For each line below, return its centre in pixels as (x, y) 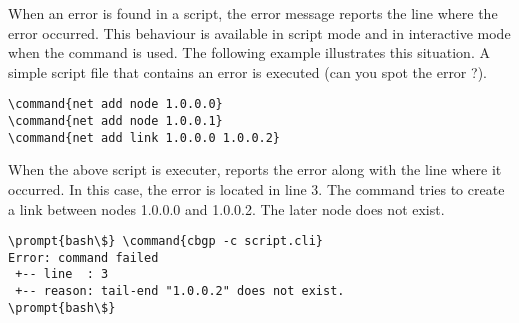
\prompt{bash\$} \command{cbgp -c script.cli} (165, 241)
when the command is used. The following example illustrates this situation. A (249, 52)
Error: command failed (83, 257)
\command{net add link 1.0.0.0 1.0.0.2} (144, 137)
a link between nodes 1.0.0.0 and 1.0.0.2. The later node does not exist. (226, 208)
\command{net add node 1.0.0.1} (115, 121)
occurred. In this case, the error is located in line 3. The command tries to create (256, 188)
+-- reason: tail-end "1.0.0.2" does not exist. (180, 291)
